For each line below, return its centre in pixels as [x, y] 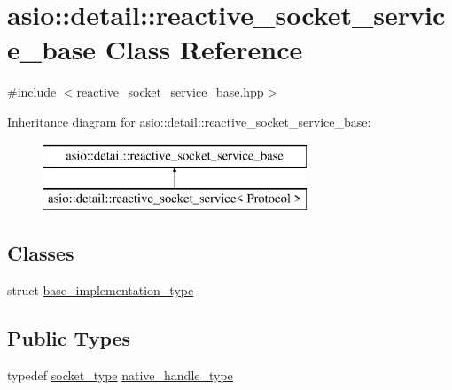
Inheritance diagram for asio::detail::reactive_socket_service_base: [189, 121]
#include [32, 92]
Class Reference [204, 49]
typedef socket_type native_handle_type [120, 374]
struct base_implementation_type [101, 289]
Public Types [69, 337]
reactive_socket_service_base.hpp [170, 92]
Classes [41, 253]
